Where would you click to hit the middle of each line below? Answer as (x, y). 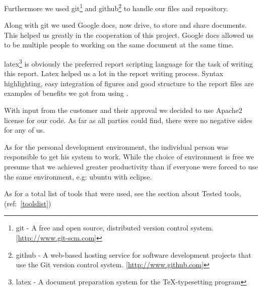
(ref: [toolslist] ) (28, 203)
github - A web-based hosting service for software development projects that (134, 254)
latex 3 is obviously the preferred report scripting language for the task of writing (128, 63)
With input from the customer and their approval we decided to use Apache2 (123, 110)
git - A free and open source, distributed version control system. (115, 228)
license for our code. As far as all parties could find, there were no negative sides (128, 120)
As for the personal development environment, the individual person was (116, 147)
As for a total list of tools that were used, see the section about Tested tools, (123, 193)
